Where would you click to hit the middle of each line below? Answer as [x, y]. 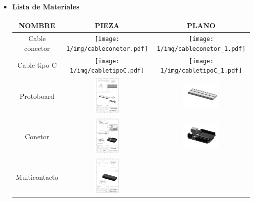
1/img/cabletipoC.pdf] [107, 71]
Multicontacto [37, 177]
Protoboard [37, 96]
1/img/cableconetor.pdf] [107, 49]
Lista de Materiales [46, 6]
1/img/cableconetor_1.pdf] [201, 49]
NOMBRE [37, 25]
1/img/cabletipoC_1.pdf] [201, 71]
